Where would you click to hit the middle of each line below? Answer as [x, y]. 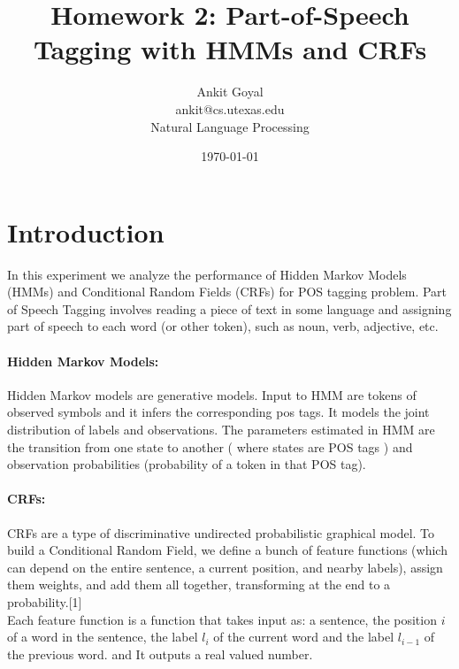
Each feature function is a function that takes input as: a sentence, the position [222, 619]
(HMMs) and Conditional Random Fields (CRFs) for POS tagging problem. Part [227, 292]
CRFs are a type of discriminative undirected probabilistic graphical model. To [221, 532]
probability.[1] [45, 601]
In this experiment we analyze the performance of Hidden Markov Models [207, 274]
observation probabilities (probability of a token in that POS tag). [187, 464]
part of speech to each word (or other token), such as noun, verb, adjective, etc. [223, 326]
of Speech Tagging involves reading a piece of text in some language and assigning [229, 308]
